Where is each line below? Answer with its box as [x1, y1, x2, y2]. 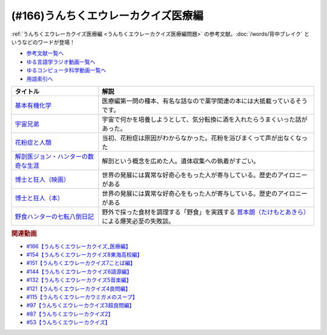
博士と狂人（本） [15, 194, 64, 202]
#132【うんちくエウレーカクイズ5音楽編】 [26, 276, 132, 284]
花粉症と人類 [15, 138, 51, 146]
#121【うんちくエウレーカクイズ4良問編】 [26, 285, 131, 292]
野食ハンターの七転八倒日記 [15, 212, 94, 221]
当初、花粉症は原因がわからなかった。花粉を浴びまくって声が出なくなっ [102, 134, 308, 142]
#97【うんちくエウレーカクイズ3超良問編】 [26, 302, 135, 309]
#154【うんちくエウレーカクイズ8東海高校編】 [26, 251, 143, 258]
